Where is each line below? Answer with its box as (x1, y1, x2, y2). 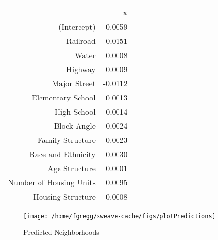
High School (54, 106, 96, 117)
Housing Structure (33, 191, 96, 202)
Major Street (52, 78, 96, 89)
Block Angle (54, 120, 96, 131)
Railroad (66, 35, 96, 46)
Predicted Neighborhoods (23, 226, 99, 237)
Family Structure (37, 134, 96, 145)
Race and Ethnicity (29, 148, 96, 160)
